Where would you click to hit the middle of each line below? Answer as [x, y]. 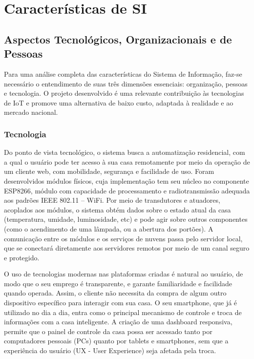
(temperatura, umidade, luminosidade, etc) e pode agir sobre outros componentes [126, 219]
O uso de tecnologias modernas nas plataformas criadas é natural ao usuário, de [124, 274]
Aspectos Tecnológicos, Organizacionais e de [118, 39]
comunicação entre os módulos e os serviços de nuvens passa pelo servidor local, [123, 238]
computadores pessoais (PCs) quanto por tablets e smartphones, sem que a [116, 341]
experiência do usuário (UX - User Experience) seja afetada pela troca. [110, 350]
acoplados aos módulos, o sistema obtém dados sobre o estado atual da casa [117, 209]
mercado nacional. [31, 112]
